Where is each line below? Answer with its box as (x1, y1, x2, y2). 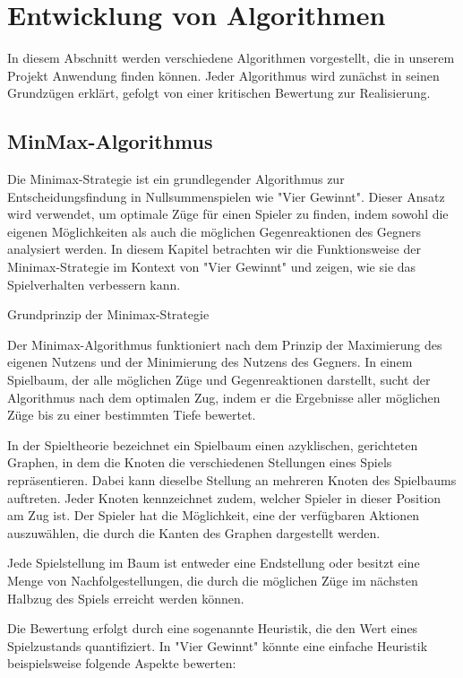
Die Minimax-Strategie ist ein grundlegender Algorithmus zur (7, 169, 345, 188)
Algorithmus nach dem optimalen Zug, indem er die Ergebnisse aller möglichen (7, 387, 441, 406)
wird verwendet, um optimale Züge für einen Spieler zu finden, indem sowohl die (7, 204, 449, 223)
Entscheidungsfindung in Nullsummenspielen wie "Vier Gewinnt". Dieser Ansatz (7, 187, 445, 205)
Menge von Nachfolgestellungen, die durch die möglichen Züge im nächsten (7, 570, 418, 589)
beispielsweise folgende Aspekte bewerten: (7, 654, 236, 673)
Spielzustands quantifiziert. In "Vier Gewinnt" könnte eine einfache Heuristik (7, 636, 428, 655)
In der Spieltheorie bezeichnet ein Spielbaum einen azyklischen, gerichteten (7, 435, 418, 454)
